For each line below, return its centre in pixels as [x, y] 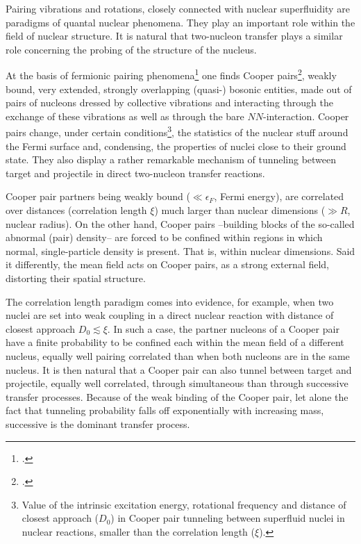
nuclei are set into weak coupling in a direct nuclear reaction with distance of [170, 315]
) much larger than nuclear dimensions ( [240, 210]
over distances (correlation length [76, 210]
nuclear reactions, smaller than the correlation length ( [138, 531]
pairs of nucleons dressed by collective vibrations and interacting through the [169, 102]
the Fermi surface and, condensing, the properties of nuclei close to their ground [176, 146]
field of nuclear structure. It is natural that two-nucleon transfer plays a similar [174, 36]
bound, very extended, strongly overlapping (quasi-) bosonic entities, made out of [179, 89]
